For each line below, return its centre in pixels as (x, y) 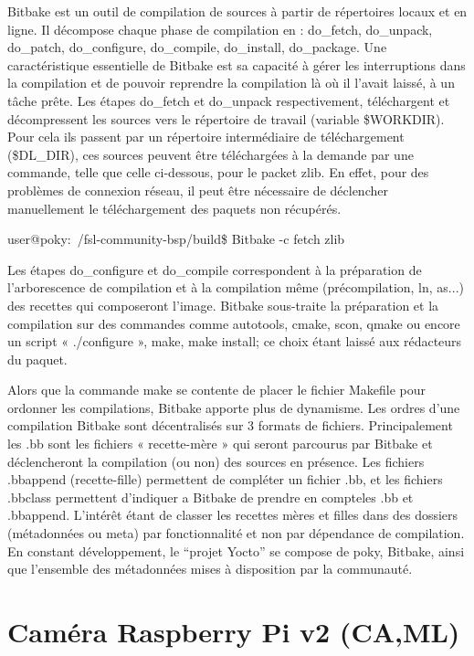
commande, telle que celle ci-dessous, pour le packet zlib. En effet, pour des (218, 172)
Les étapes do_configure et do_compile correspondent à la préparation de (215, 269)
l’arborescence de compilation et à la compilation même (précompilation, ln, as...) (236, 287)
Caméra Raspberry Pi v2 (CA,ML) (234, 631)
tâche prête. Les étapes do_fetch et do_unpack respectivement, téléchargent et (229, 100)
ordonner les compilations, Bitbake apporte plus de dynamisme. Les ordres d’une (234, 407)
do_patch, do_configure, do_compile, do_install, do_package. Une (197, 47)
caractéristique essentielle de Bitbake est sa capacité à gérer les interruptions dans (237, 64)
